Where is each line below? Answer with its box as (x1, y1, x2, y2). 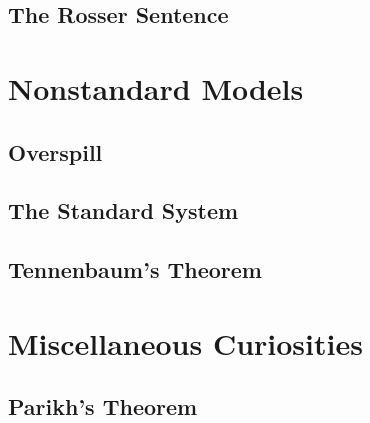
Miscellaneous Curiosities (8, 322, 363, 363)
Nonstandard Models (8, 67, 304, 108)
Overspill (8, 136, 103, 167)
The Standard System (8, 195, 239, 226)
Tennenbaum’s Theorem (8, 254, 262, 285)
